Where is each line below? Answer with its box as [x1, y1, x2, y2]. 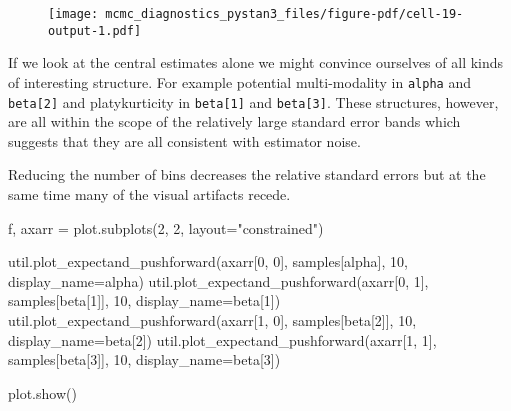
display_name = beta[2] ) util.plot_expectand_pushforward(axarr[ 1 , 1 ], [8, 329, 437, 350]
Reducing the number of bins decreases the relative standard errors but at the [8, 164, 486, 185]
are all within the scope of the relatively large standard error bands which [8, 111, 461, 132]
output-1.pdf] [48, 23, 142, 38]
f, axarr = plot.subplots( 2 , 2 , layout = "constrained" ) [8, 217, 324, 238]
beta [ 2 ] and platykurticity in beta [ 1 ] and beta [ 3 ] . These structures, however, [8, 91, 499, 112]
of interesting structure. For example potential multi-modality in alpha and [8, 71, 471, 92]
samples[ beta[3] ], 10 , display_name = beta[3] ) [8, 349, 281, 370]
